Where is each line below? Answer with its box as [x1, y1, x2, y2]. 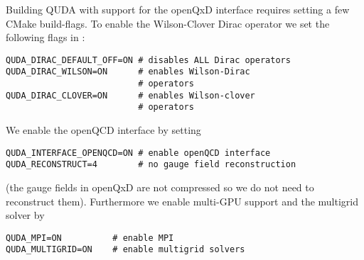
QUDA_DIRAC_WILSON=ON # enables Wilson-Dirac [6, 67, 250, 77]
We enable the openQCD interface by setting [6, 123, 201, 137]
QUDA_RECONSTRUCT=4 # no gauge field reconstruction [6, 159, 296, 170]
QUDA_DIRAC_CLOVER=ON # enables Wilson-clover [6, 90, 255, 101]
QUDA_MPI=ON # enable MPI [6, 232, 174, 243]
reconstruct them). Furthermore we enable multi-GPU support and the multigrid [6, 193, 359, 208]
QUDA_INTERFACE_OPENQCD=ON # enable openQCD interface [6, 147, 271, 158]
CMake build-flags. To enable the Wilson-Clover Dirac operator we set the [6, 16, 330, 30]
